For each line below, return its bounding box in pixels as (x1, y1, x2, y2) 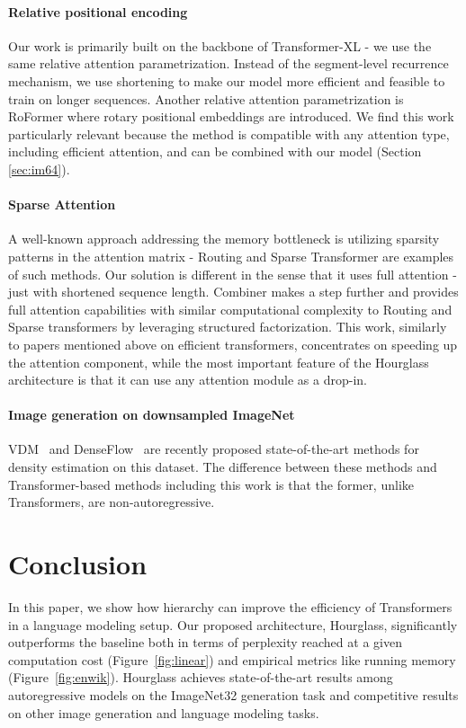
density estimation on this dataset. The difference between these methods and (8, 457, 437, 476)
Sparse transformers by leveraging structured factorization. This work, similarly (8, 317, 447, 336)
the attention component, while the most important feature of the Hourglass (8, 352, 429, 371)
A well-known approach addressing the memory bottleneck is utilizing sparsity (8, 229, 440, 248)
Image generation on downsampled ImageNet (8, 405, 295, 424)
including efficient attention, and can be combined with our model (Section (8, 142, 422, 161)
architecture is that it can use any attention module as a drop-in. (8, 370, 367, 389)
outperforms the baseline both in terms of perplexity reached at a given (8, 633, 402, 652)
